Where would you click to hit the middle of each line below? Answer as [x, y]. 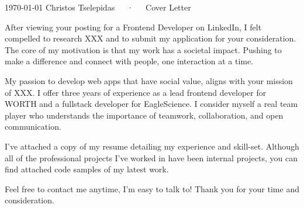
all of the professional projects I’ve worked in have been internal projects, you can [151, 157]
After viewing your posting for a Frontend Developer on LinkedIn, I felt [133, 27]
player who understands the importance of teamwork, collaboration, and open [144, 115]
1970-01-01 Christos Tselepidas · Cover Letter [98, 7]
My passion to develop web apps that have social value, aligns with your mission [149, 80]
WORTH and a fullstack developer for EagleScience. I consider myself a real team [151, 104]
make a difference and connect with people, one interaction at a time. [129, 61]
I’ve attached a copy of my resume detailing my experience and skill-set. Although [152, 146]
